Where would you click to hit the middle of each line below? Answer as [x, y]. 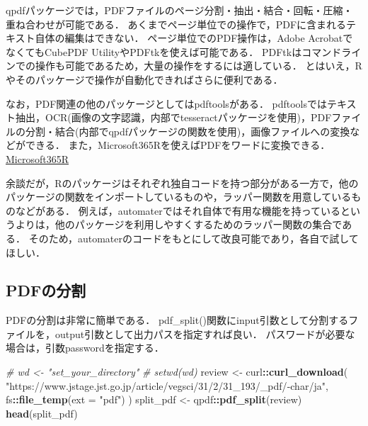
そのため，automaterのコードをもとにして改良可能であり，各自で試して [194, 238]
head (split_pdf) [42, 413]
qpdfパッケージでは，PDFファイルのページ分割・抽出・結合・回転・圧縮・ [179, 10]
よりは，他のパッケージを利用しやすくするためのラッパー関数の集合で [179, 224]
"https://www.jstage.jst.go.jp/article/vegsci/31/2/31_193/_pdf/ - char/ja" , [167, 385]
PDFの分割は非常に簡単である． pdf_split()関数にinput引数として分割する [177, 320]
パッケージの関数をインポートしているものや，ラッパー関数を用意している [179, 197]
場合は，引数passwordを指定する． [85, 348]
